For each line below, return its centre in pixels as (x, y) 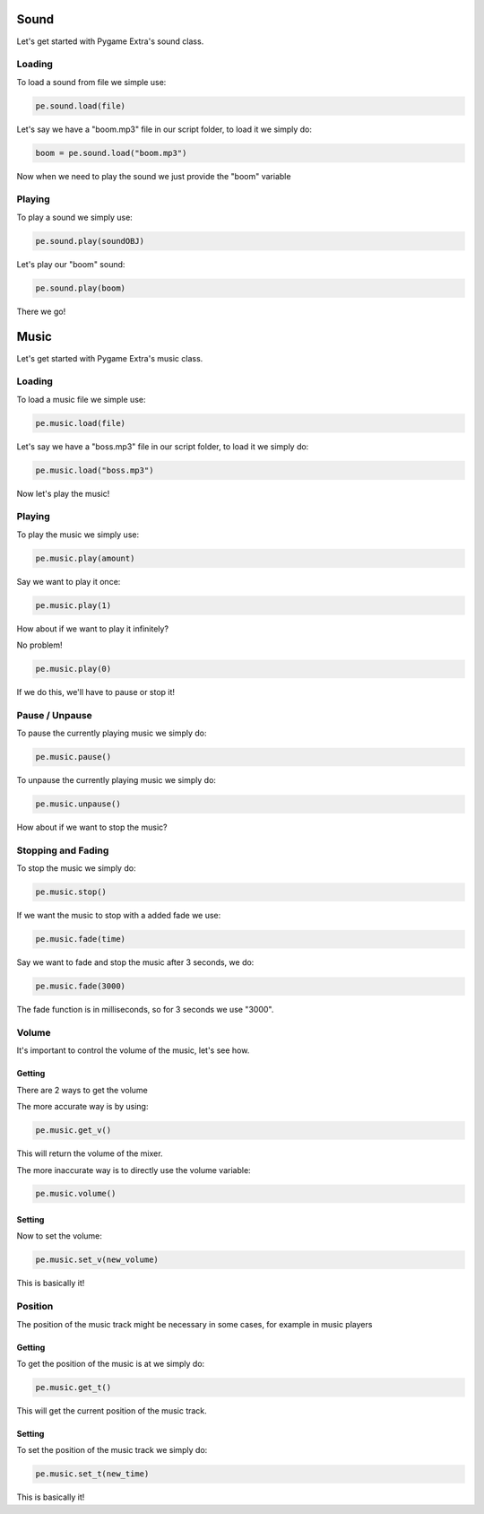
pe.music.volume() (76, 1194)
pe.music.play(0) (73, 669)
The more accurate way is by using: (82, 1107)
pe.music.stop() (71, 892)
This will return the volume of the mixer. (90, 1153)
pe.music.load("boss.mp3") (95, 470)
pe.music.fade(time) (80, 939)
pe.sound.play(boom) (80, 288)
